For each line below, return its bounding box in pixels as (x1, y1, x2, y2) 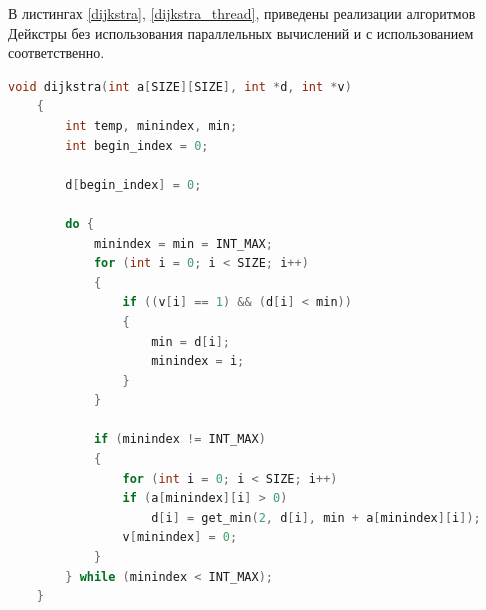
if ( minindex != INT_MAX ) (93, 432, 266, 447)
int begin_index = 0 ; (65, 138, 209, 153)
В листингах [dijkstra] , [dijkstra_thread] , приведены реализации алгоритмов (8, 3, 476, 23)
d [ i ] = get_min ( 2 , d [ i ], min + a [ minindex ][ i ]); (151, 510, 481, 525)
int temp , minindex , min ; (65, 118, 238, 133)
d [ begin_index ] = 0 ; (65, 177, 202, 192)
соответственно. (8, 42, 105, 63)
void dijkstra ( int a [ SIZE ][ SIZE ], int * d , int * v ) (8, 79, 352, 94)
